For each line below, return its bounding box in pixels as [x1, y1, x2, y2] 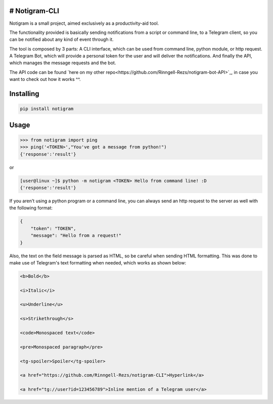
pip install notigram [20, 106, 74, 112]
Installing [9, 89, 40, 98]
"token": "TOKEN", [30, 226, 76, 231]
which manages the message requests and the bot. [9, 60, 116, 66]
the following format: [9, 205, 53, 211]
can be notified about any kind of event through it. [9, 36, 114, 42]
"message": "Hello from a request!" [30, 233, 121, 239]
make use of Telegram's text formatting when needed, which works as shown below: [9, 259, 187, 265]
